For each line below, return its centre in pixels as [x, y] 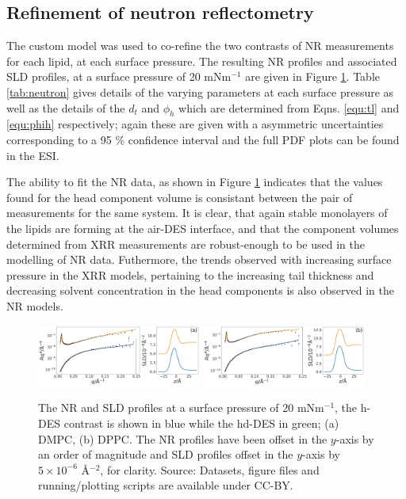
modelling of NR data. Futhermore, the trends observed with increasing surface [199, 259]
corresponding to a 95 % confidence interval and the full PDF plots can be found [203, 139]
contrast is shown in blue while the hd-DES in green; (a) [201, 423]
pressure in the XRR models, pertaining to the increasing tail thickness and [190, 274]
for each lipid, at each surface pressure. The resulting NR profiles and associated [202, 61]
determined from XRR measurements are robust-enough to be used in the [186, 244]
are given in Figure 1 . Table [312, 76]
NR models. [35, 305]
